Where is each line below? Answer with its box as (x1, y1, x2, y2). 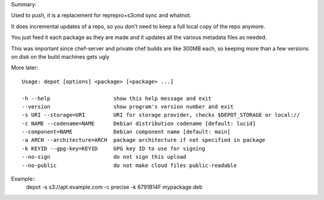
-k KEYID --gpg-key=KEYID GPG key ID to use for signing (22, 145, 205, 152)
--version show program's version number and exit (22, 103, 234, 110)
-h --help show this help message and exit (22, 95, 212, 102)
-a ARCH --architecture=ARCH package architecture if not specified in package (22, 137, 266, 144)
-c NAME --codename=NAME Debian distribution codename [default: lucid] (22, 120, 256, 127)
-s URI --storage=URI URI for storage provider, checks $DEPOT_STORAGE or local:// (22, 111, 300, 119)
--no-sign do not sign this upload (22, 153, 187, 160)
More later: (11, 64, 38, 71)
